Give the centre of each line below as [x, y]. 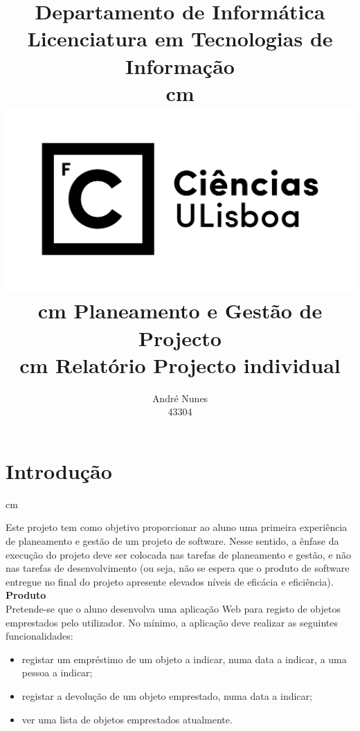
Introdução [59, 470]
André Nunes [180, 398]
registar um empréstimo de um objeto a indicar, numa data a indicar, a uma [184, 659]
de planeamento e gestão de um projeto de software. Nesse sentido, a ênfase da [172, 541]
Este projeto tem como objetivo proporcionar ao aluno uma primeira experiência [177, 527]
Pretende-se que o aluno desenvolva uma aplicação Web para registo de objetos [173, 608]
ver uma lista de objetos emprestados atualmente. [127, 719]
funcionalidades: [39, 636]
